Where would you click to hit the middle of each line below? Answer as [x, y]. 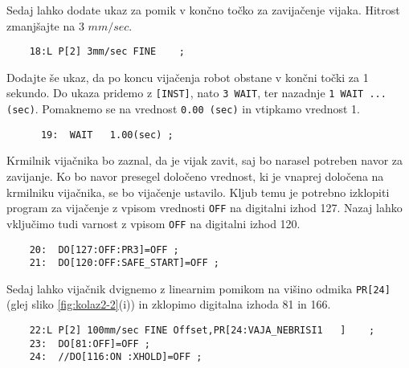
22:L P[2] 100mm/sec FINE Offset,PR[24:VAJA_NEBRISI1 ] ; [202, 331]
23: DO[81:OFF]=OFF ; [90, 343]
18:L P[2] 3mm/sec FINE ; [107, 52]
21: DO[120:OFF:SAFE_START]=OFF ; [124, 263]
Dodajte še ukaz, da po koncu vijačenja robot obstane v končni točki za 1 [188, 77]
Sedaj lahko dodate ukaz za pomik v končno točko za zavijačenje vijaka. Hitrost [203, 10]
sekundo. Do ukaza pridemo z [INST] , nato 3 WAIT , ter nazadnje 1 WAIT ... [196, 93]
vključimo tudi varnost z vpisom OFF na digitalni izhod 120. [153, 223]
